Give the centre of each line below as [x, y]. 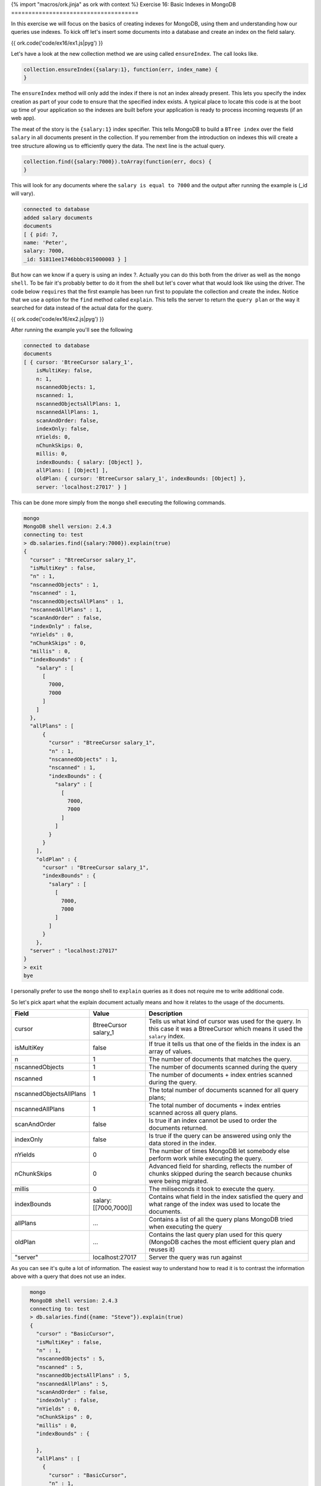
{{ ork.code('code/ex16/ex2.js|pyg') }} [57, 319]
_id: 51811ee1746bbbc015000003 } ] [75, 259]
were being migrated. [179, 1181]
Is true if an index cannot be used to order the [213, 1120]
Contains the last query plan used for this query [215, 1235]
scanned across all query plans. [193, 1113]
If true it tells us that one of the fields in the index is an [225, 1044]
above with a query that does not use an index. [68, 1276]
